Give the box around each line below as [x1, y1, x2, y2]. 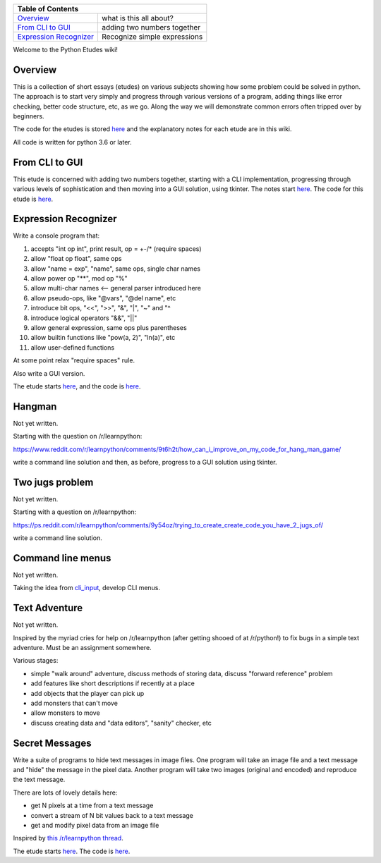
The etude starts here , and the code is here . [13, 381, 141, 391]
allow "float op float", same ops [30, 255, 122, 263]
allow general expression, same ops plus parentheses [30, 323, 187, 331]
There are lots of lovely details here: [13, 788, 118, 797]
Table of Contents [17, 4, 79, 13]
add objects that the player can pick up [30, 689, 145, 697]
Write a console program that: [13, 231, 100, 240]
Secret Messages [13, 737, 92, 749]
